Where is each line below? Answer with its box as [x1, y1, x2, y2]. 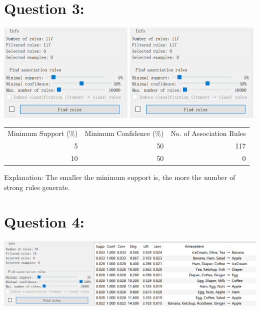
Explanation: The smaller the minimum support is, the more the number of [4, 172, 235, 182]
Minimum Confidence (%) [84, 128, 164, 138]
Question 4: [4, 211, 84, 231]
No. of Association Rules [170, 128, 246, 138]
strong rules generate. [4, 181, 70, 192]
